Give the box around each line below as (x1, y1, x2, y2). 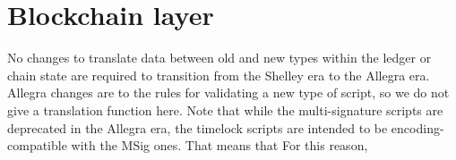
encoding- (391, 118, 444, 137)
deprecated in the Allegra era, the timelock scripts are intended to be (7, 118, 388, 137)
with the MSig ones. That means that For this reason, (71, 136, 368, 155)
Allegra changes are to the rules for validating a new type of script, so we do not (7, 83, 450, 102)
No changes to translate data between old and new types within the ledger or (7, 48, 432, 67)
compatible (7, 136, 67, 155)
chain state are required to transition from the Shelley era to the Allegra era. (7, 65, 430, 84)
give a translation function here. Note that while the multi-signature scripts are (7, 100, 443, 119)
